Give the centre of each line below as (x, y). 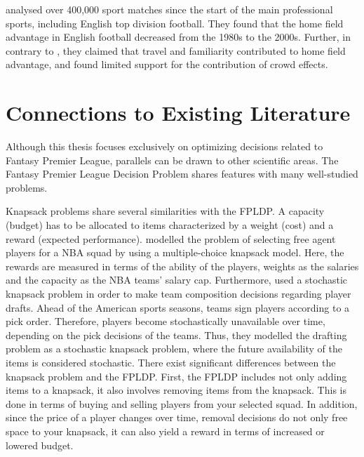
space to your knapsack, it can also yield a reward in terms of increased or (165, 431)
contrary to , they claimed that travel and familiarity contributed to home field (176, 50)
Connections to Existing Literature (178, 113)
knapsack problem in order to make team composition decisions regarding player (178, 294)
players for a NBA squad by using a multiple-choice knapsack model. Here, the (175, 252)
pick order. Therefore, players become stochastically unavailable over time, (166, 321)
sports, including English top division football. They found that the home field (175, 23)
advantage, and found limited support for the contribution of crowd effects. (167, 64)
